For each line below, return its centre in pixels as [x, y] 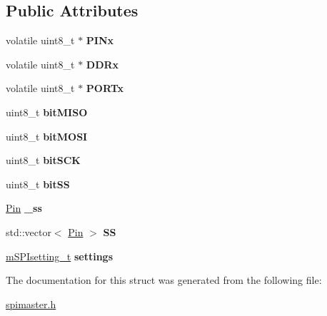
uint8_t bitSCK [43, 160]
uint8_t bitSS [38, 184]
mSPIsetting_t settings [60, 256]
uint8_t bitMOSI [47, 136]
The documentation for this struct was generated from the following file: [164, 280]
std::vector [29, 231]
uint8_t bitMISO [47, 112]
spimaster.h [31, 304]
